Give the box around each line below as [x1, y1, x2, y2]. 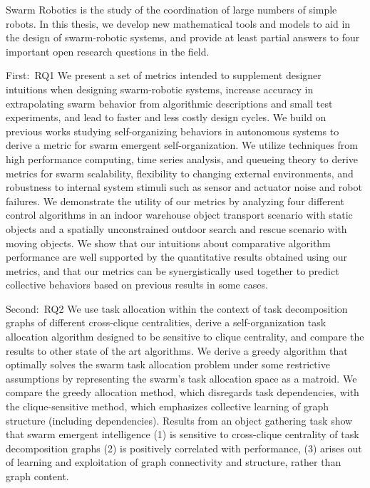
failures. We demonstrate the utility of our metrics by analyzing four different [6, 193, 344, 208]
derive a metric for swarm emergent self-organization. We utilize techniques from [6, 137, 358, 152]
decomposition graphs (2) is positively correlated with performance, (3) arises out [6, 440, 362, 455]
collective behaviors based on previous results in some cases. [6, 277, 268, 292]
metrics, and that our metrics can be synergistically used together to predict [6, 263, 339, 278]
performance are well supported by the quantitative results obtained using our [6, 249, 347, 264]
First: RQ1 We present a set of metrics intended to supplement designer [6, 68, 322, 83]
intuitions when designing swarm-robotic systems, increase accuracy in [6, 81, 314, 96]
